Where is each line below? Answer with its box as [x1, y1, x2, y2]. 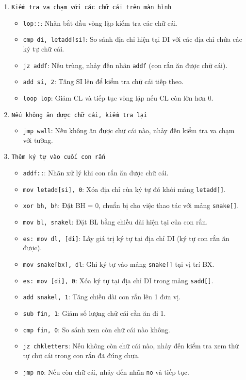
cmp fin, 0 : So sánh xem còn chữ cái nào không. [23, 324, 170, 334]
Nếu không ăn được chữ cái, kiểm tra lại [11, 111, 147, 119]
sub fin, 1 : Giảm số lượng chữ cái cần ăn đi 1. [23, 308, 166, 318]
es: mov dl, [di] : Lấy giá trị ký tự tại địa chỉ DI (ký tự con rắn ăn [23, 233, 230, 243]
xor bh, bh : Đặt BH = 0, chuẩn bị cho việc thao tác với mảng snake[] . [23, 200, 239, 210]
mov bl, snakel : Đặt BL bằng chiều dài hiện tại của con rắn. [23, 217, 208, 227]
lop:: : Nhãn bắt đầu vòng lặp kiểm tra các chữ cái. [23, 17, 178, 28]
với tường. [23, 135, 53, 145]
